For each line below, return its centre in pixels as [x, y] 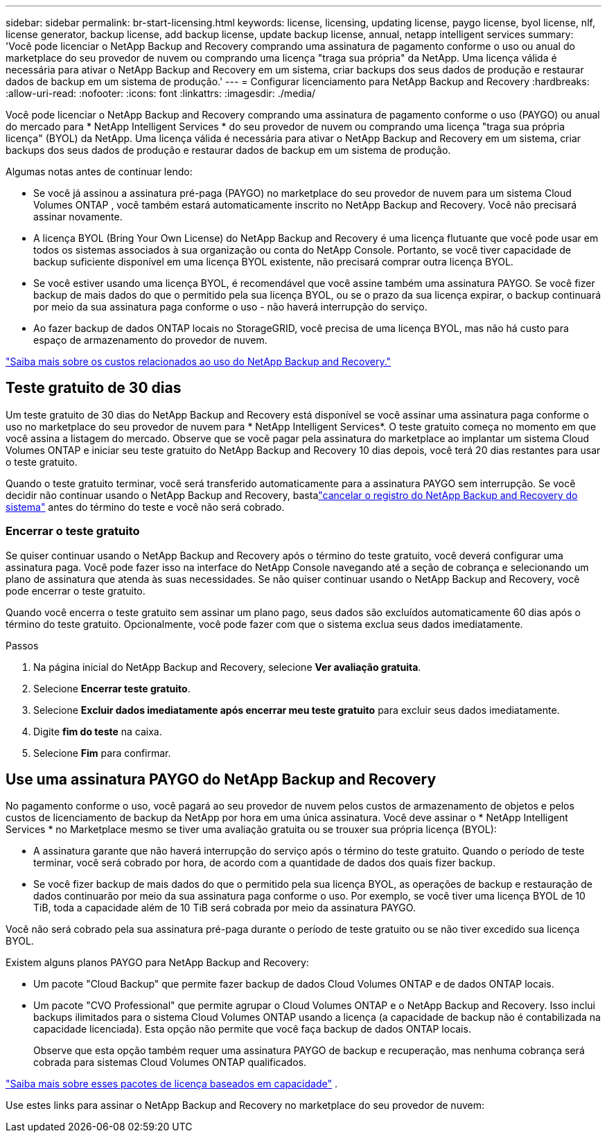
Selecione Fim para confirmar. [102, 753]
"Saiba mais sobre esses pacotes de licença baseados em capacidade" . [171, 1084]
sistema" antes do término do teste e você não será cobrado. [145, 507]
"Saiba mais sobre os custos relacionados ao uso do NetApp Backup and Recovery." [199, 361]
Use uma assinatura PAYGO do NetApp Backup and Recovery [221, 780]
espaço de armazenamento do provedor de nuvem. [150, 340]
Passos [22, 645]
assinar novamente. [78, 217]
